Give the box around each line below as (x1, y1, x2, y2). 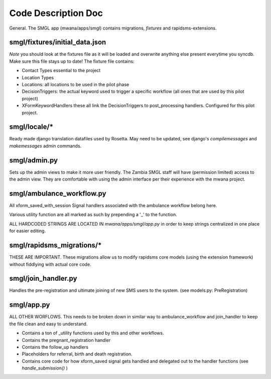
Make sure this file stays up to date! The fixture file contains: (9, 58, 135, 64)
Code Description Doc (9, 8, 103, 19)
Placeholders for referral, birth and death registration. (22, 351, 132, 357)
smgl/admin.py (9, 156, 58, 164)
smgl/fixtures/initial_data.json (9, 38, 106, 47)
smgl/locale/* (9, 123, 54, 131)
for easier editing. (9, 228, 46, 234)
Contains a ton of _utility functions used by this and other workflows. (22, 330, 164, 336)
